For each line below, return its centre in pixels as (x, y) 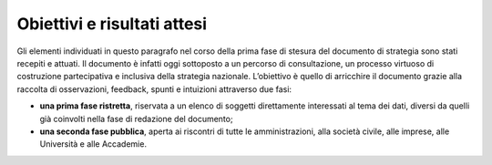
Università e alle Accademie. (93, 144)
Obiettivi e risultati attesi (112, 24)
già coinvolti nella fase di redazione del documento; (136, 119)
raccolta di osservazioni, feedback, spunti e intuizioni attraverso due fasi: (154, 89)
